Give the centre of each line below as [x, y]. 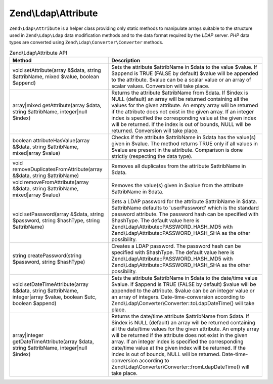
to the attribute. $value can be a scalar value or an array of [181, 80]
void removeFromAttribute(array [51, 182]
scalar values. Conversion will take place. [161, 86]
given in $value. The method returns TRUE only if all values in [185, 144]
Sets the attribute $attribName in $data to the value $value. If [184, 67]
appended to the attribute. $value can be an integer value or [183, 291]
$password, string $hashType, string [56, 221]
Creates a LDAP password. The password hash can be [176, 246]
